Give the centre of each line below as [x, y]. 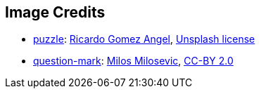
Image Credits [55, 12]
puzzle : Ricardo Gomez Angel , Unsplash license [144, 39]
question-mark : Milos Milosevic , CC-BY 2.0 [133, 61]
